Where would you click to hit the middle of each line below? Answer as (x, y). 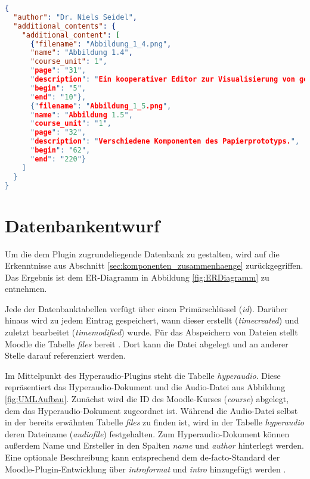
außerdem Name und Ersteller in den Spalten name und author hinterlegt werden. (154, 445)
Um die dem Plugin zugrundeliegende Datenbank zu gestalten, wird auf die (142, 254)
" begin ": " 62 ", (60, 150)
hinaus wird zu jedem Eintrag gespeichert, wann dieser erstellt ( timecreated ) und (152, 320)
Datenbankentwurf (82, 225)
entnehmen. (26, 289)
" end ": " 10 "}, (58, 97)
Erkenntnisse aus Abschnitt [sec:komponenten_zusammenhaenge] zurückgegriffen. (154, 265)
